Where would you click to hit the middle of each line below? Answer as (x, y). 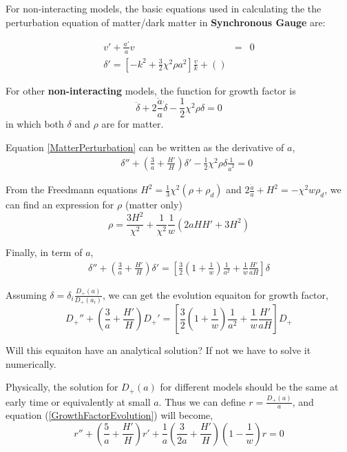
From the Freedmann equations (72, 189)
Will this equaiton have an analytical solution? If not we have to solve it (158, 350)
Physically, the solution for (62, 387)
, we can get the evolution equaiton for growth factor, (215, 294)
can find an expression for (60, 205)
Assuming (26, 294)
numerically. (31, 363)
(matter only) (154, 205)
